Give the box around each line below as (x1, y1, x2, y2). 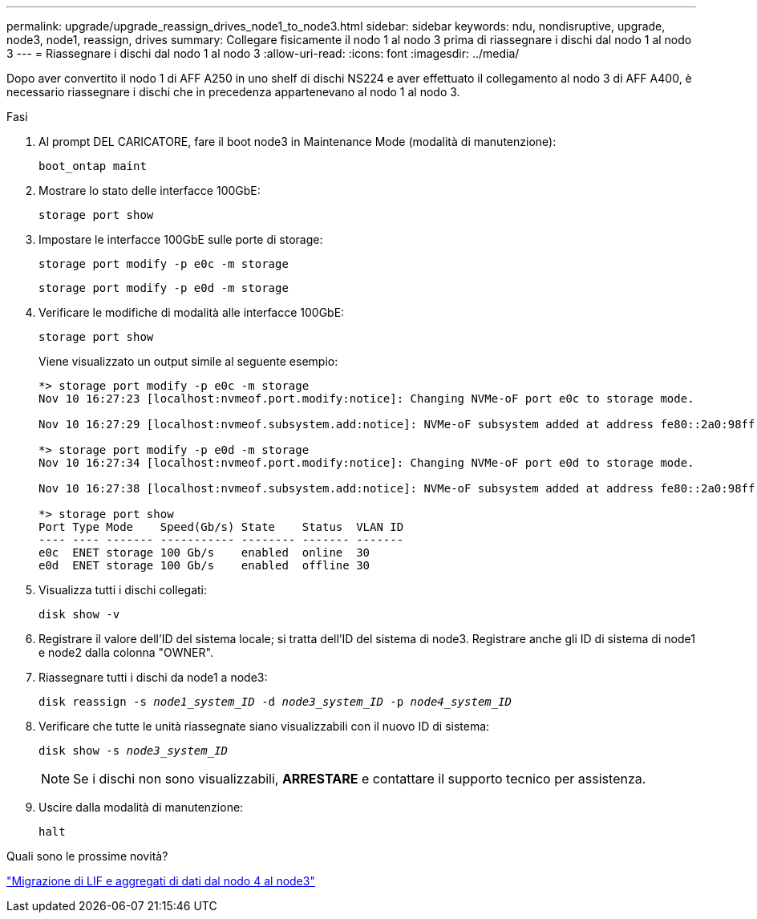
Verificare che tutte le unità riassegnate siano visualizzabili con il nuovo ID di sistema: (38, 719, 490, 733)
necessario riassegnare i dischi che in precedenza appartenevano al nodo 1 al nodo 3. (6, 85, 460, 99)
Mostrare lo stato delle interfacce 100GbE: (38, 184, 261, 197)
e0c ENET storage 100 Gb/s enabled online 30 (38, 546, 370, 559)
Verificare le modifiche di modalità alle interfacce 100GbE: (38, 306, 345, 319)
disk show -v (38, 608, 120, 621)
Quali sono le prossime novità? (6, 849, 168, 863)
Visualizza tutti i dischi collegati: (38, 583, 208, 597)
